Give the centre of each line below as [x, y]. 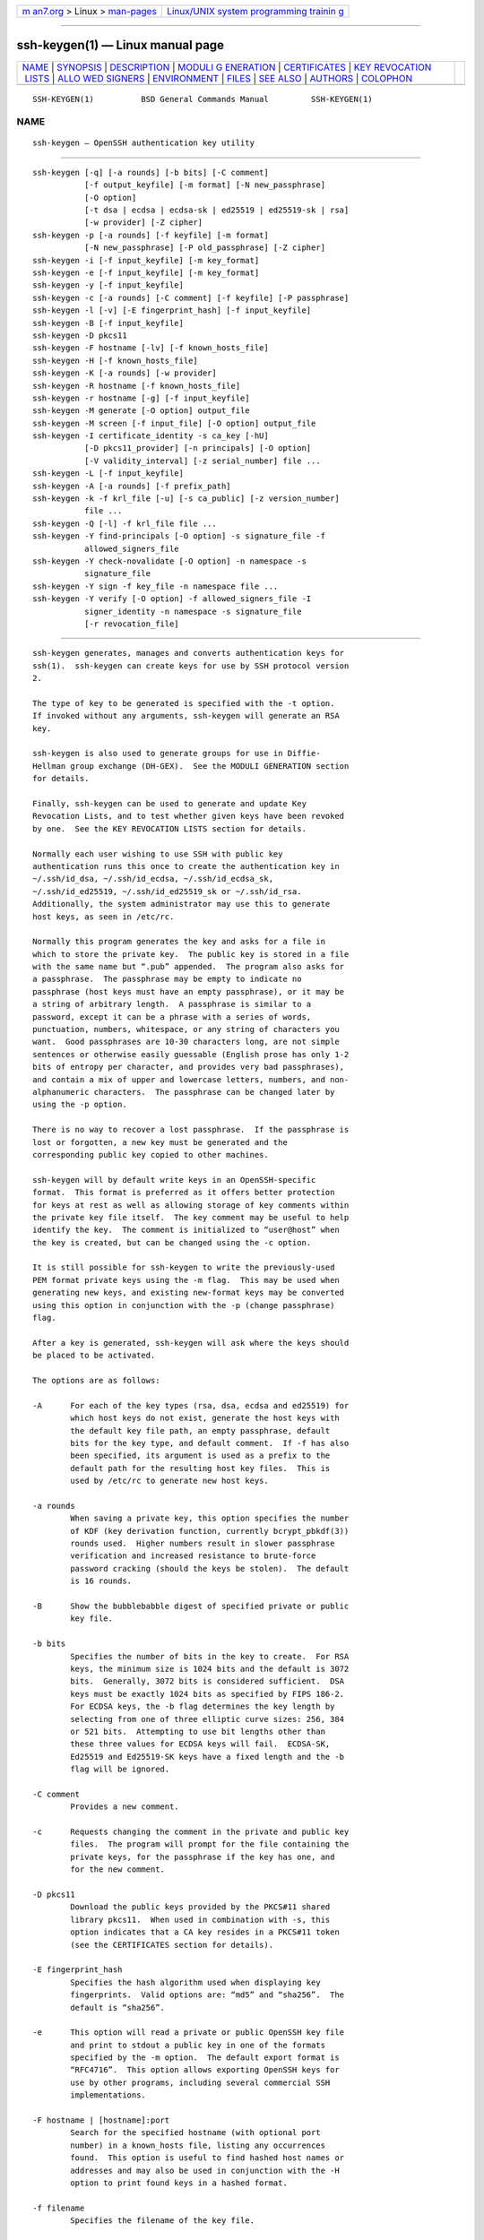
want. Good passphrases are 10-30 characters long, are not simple [186, 1042]
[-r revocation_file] [131, 624]
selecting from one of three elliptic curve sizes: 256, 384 [207, 1719]
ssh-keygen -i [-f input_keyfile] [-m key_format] [146, 260]
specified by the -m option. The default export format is [205, 2058]
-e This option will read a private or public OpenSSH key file [189, 2033]
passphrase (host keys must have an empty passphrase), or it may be [189, 991]
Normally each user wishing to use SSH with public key [158, 854]
